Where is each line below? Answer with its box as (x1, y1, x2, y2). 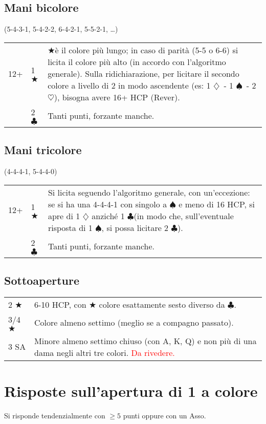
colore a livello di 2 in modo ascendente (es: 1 (48, 79, 211, 91)
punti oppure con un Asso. (123, 410, 206, 420)
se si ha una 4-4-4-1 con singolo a (48, 198, 167, 210)
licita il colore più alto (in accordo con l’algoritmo (48, 55, 226, 68)
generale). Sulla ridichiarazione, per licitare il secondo (48, 67, 239, 79)
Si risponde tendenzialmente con (4, 410, 105, 420)
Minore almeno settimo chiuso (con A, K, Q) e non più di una (34, 334, 257, 347)
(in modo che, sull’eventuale (134, 209, 234, 222)
